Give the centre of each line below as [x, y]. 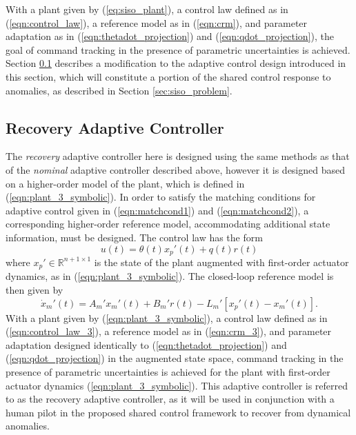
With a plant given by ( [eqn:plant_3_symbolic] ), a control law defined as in [167, 317]
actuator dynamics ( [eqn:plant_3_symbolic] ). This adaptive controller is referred [177, 385]
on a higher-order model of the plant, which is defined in [125, 183]
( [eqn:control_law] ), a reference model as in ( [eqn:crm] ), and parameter [157, 22]
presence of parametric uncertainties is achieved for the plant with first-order [168, 371]
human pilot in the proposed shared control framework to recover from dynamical [178, 412]
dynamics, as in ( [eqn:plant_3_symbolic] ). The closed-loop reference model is [170, 276]
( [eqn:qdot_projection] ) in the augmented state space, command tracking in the [175, 358]
